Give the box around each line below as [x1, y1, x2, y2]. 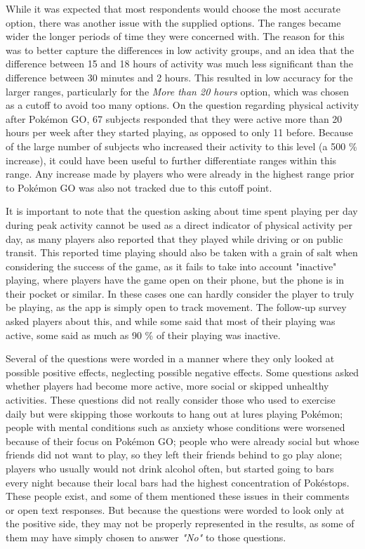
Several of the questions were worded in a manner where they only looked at [6, 351, 335, 366]
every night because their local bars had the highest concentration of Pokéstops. [6, 475, 350, 489]
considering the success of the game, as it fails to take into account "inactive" [6, 258, 337, 273]
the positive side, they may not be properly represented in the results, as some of [6, 516, 354, 531]
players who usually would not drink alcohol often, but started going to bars [6, 461, 334, 475]
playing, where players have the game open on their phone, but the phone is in [6, 272, 345, 287]
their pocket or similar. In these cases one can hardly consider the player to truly [6, 286, 354, 300]
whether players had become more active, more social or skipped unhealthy [6, 378, 329, 393]
